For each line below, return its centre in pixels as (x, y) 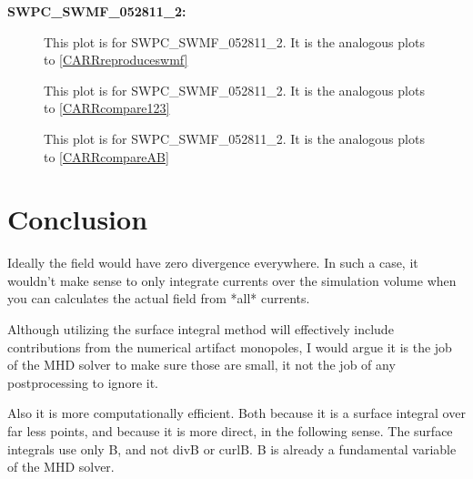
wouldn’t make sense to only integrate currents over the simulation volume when (232, 280)
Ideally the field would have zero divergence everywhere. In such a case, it (213, 263)
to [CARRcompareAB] (106, 156)
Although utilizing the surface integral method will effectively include (201, 329)
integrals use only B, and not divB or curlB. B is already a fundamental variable (232, 448)
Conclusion (78, 219)
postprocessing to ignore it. (83, 382)
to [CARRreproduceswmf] (116, 60)
